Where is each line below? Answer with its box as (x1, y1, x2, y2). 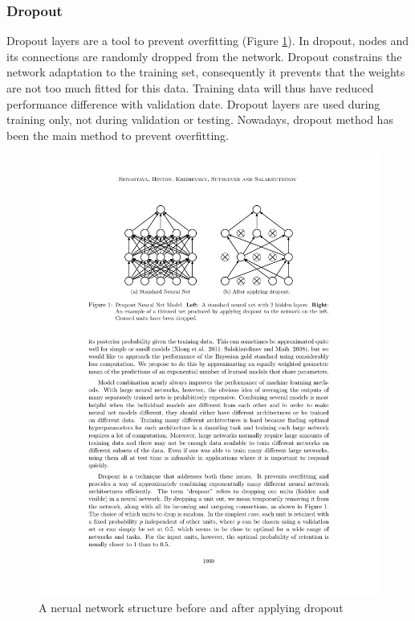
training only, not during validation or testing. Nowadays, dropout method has (6, 111, 393, 128)
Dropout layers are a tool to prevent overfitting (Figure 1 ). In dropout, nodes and (6, 32, 409, 49)
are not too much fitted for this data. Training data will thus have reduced (6, 80, 374, 96)
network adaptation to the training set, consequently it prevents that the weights (6, 64, 405, 80)
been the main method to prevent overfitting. (6, 126, 229, 143)
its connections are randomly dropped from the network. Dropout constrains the (6, 47, 402, 64)
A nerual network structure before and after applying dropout (39, 598, 344, 615)
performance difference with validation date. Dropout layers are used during (6, 95, 380, 112)
